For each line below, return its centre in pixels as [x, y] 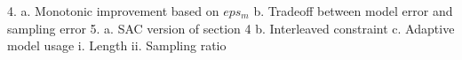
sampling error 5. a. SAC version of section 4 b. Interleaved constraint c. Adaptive [231, 28]
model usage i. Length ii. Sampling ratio [117, 45]
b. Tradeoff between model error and [353, 11]
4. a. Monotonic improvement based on [113, 11]
